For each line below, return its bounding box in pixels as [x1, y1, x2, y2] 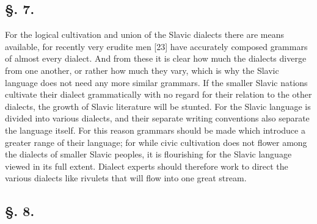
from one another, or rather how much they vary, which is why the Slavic [5, 63, 279, 76]
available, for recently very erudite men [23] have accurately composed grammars [5, 40, 308, 52]
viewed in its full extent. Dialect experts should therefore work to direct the [5, 159, 288, 172]
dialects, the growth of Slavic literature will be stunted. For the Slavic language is [5, 99, 311, 112]
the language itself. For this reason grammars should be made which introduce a [5, 123, 305, 136]
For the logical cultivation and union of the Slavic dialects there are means [5, 28, 285, 41]
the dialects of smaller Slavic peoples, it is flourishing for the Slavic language [5, 148, 292, 161]
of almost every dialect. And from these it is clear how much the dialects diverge [5, 52, 307, 65]
